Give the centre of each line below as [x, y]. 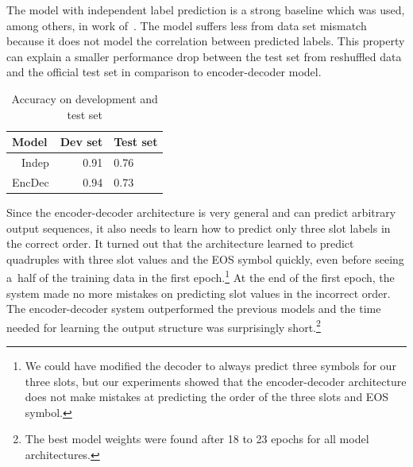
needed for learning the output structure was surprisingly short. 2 [164, 326]
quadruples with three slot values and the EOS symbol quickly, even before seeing [205, 259]
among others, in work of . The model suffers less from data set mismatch [187, 25]
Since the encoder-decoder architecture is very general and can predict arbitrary [201, 212]
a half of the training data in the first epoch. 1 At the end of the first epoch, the [201, 276]
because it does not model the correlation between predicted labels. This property [206, 41]
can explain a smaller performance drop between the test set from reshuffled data [204, 56]
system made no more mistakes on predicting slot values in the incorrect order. [199, 293]
